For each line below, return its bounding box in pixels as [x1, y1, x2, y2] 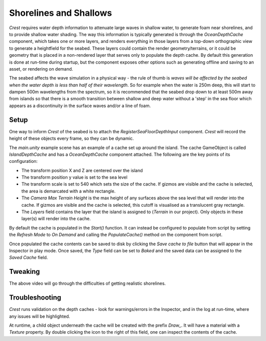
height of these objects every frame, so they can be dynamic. [9, 136, 134, 142]
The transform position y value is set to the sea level [21, 174, 128, 180]
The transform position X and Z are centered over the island [21, 167, 143, 173]
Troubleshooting [9, 294, 62, 302]
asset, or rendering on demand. [9, 66, 73, 72]
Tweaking [9, 267, 40, 276]
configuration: [9, 158, 38, 164]
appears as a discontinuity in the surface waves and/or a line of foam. [9, 103, 151, 109]
